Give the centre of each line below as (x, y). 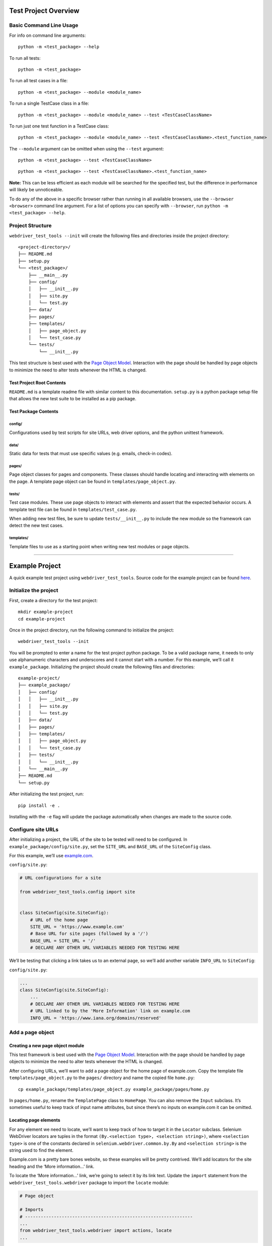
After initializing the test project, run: (46, 794)
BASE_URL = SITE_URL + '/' (63, 940)
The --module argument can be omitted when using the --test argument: (87, 149)
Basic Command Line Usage (44, 25)
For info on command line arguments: (47, 35)
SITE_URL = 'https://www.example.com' (77, 927)
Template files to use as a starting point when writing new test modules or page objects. (99, 546)
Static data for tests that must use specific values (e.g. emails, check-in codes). (91, 454)
